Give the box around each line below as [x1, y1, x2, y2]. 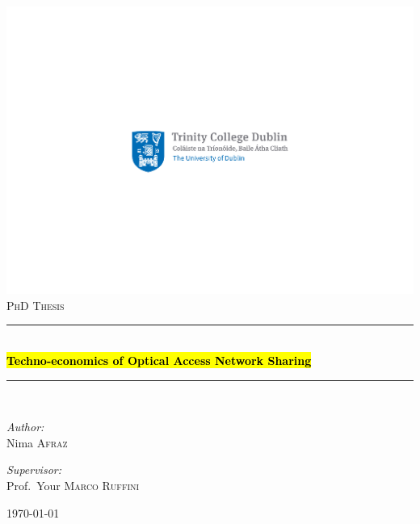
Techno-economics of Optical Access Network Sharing [6, 351, 312, 368]
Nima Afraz [6, 434, 68, 451]
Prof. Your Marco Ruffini [6, 476, 140, 493]
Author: [6, 418, 44, 435]
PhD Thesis [6, 296, 65, 313]
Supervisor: [6, 461, 61, 478]
